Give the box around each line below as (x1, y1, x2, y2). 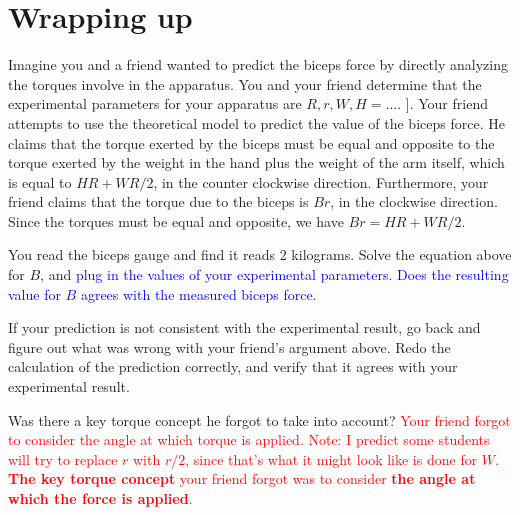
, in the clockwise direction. (330, 191, 498, 212)
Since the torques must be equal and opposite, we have (8, 210, 344, 231)
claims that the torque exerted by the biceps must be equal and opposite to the (8, 132, 495, 153)
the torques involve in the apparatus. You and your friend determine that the (8, 73, 482, 94)
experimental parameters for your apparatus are (8, 93, 302, 114)
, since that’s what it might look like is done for (185, 448, 478, 469)
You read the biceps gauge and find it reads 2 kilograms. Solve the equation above (8, 244, 512, 265)
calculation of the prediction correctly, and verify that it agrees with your (8, 356, 458, 377)
